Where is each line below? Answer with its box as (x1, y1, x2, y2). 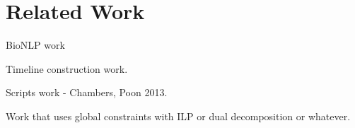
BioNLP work (6, 37, 65, 52)
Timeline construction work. (6, 61, 128, 76)
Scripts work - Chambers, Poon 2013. (6, 85, 168, 100)
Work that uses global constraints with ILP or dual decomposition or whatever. (6, 108, 351, 123)
